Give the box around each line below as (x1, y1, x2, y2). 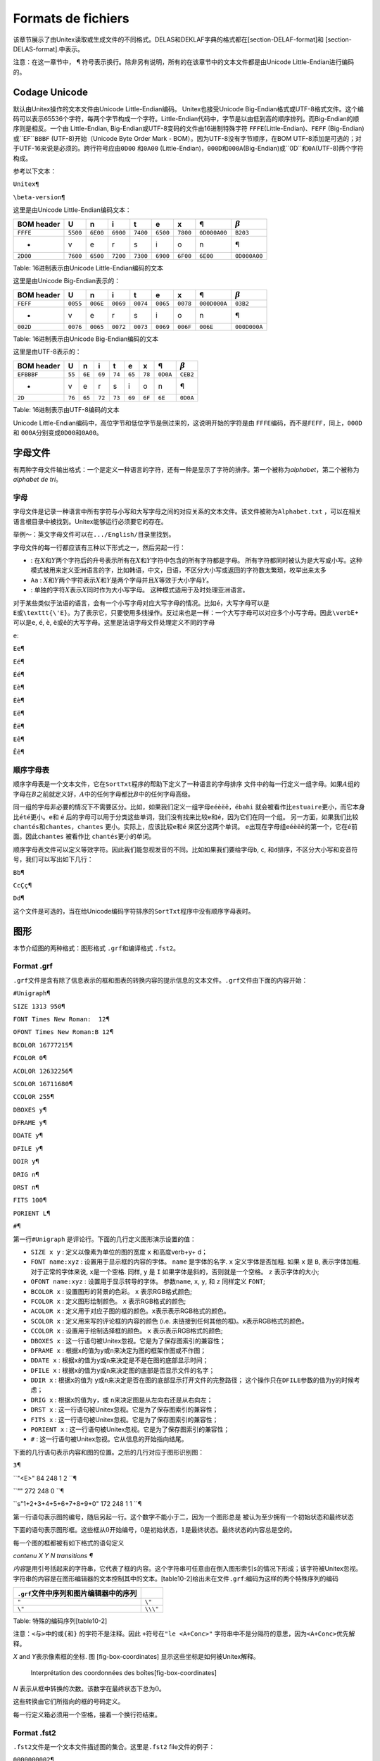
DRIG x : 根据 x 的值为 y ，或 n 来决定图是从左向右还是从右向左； (30, 1395, 213, 1404)
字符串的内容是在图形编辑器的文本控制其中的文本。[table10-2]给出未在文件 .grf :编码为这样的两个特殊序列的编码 (13, 1574, 339, 1583)
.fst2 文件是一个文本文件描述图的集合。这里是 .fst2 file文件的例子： (13, 1742, 215, 1750)
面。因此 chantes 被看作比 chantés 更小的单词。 (13, 832, 155, 841)
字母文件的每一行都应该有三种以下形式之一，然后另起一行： (13, 543, 186, 552)
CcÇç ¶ (13, 880, 32, 889)
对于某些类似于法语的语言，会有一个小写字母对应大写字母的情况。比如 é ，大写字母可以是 (13, 599, 270, 607)
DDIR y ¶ (13, 1157, 40, 1166)
